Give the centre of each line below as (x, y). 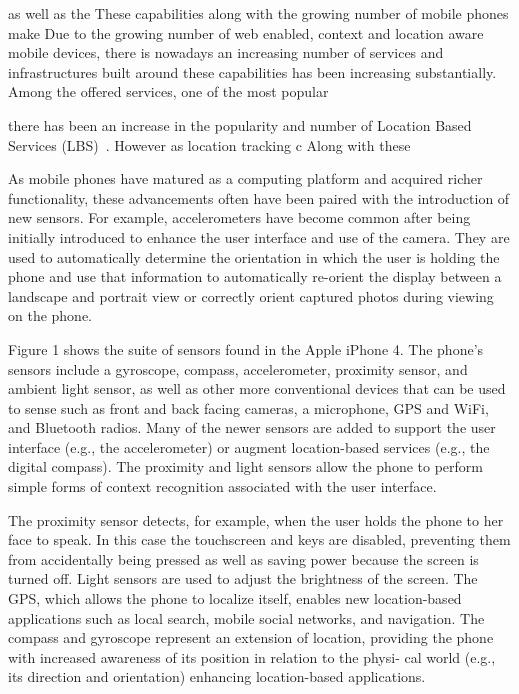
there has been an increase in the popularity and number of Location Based (240, 124)
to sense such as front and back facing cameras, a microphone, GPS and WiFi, (248, 407)
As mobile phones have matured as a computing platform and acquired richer (245, 178)
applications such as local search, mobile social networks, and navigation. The (246, 617)
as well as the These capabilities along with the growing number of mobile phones (258, 13)
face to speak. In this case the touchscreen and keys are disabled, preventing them (259, 539)
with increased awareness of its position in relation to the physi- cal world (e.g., (252, 656)
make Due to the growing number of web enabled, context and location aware (246, 32)
